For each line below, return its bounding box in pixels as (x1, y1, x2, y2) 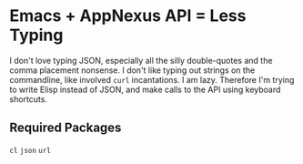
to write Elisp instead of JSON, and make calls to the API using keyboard (9, 84, 281, 95)
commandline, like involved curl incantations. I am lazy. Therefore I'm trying (9, 74, 295, 85)
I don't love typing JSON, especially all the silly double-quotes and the (9, 55, 273, 66)
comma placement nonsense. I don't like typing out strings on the (9, 65, 256, 76)
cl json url (9, 146, 52, 155)
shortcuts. (9, 93, 48, 105)
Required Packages (9, 120, 122, 136)
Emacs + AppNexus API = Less (9, 5, 247, 26)
